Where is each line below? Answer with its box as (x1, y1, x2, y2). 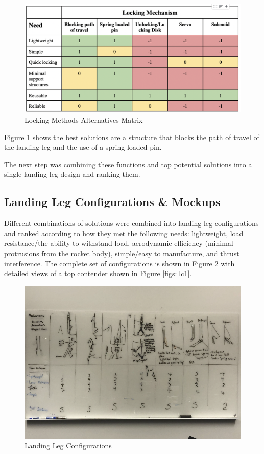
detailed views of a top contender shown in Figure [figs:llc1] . (4, 268, 192, 279)
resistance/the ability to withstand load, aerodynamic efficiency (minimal (4, 238, 233, 248)
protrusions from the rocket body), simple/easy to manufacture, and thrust (4, 247, 239, 258)
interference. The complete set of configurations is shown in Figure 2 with (4, 258, 235, 268)
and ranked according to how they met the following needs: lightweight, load (4, 228, 244, 238)
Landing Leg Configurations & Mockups (4, 194, 221, 210)
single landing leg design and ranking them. (4, 169, 140, 179)
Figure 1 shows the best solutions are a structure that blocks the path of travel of (4, 131, 259, 142)
